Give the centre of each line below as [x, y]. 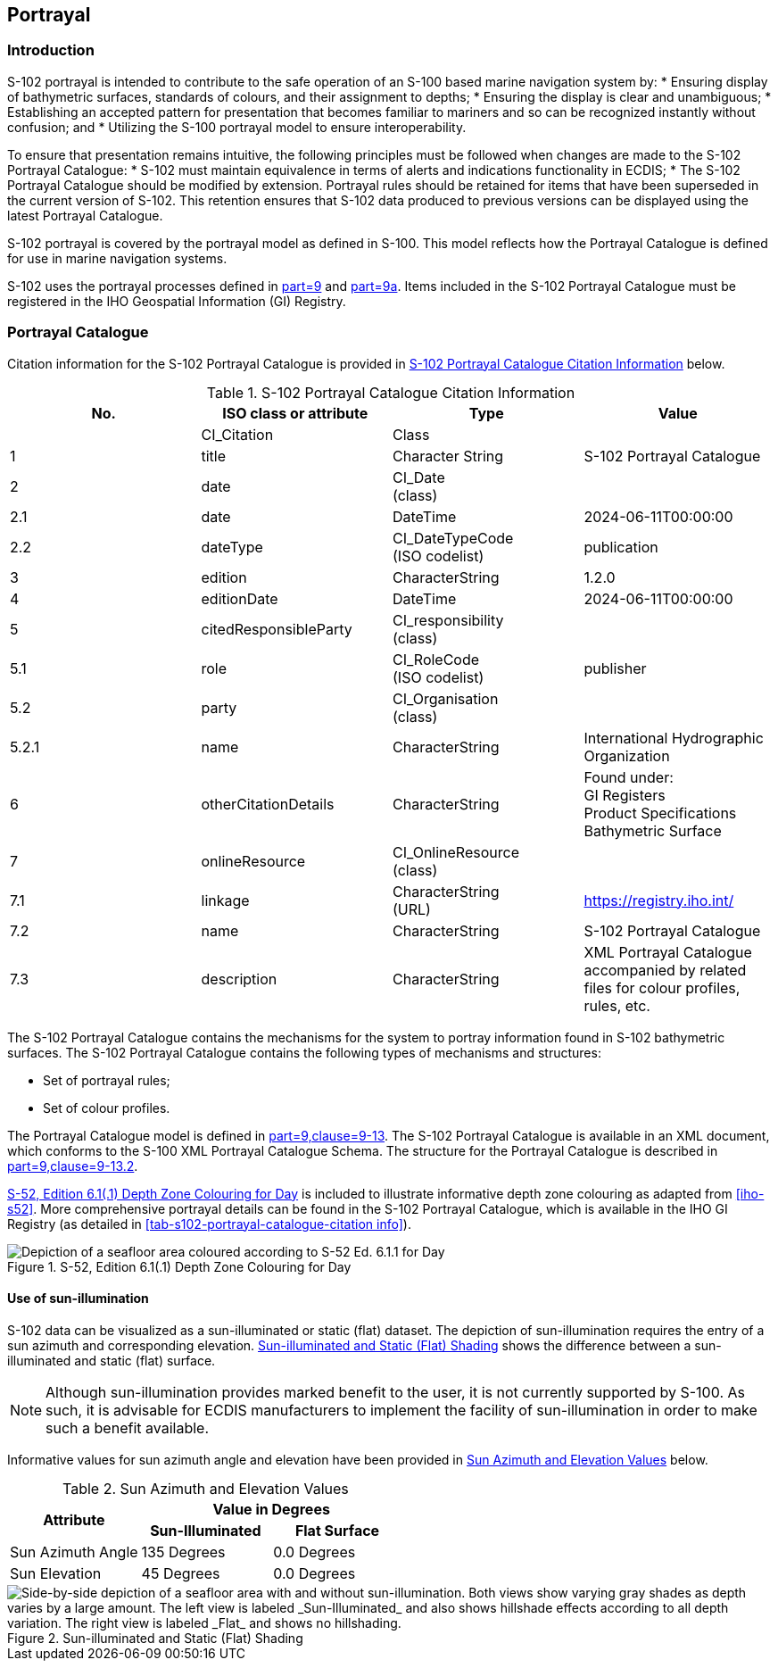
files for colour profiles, [662, 988]
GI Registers [625, 795]
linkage [225, 900]
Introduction [51, 50]
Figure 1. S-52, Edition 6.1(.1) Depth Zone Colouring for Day [179, 1266]
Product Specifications [660, 813]
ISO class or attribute [295, 413]
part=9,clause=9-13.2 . [73, 1166]
